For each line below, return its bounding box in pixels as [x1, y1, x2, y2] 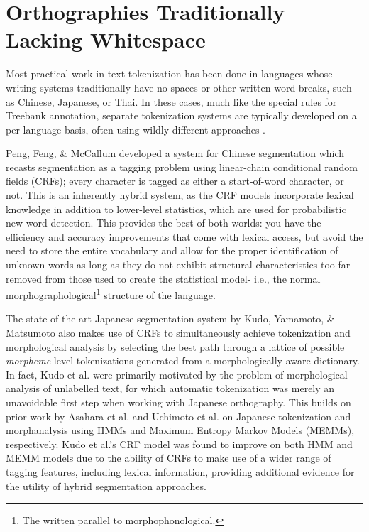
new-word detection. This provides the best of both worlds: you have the [6, 215, 321, 230]
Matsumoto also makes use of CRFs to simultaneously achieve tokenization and [6, 325, 351, 340]
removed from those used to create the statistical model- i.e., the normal [6, 271, 321, 286]
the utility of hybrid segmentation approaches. [6, 478, 206, 493]
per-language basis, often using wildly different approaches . [6, 121, 266, 136]
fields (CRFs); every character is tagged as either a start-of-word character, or [6, 173, 344, 188]
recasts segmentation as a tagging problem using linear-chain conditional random [6, 159, 358, 174]
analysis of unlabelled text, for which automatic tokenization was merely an [6, 381, 335, 396]
